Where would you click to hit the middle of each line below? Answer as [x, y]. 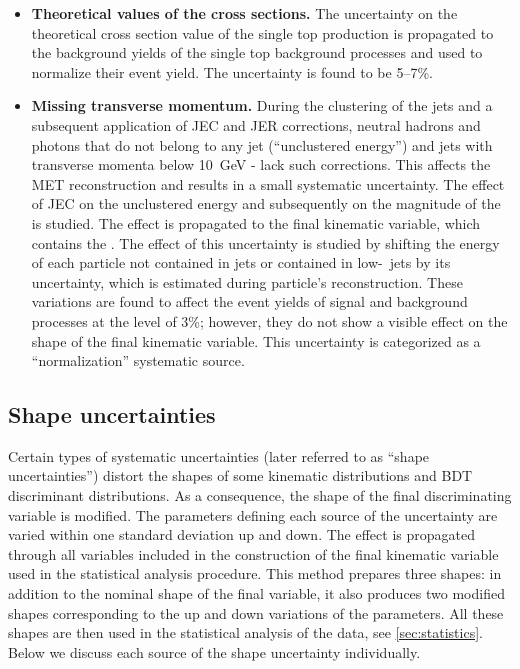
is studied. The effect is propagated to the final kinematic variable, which [256, 222]
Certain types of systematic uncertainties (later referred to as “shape [219, 455]
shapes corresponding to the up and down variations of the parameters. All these [256, 612]
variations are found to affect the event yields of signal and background [249, 301]
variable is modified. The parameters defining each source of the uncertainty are [253, 514]
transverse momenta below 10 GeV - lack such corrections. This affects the [261, 164]
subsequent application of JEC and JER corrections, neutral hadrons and [256, 124]
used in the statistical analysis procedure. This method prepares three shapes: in [255, 573]
